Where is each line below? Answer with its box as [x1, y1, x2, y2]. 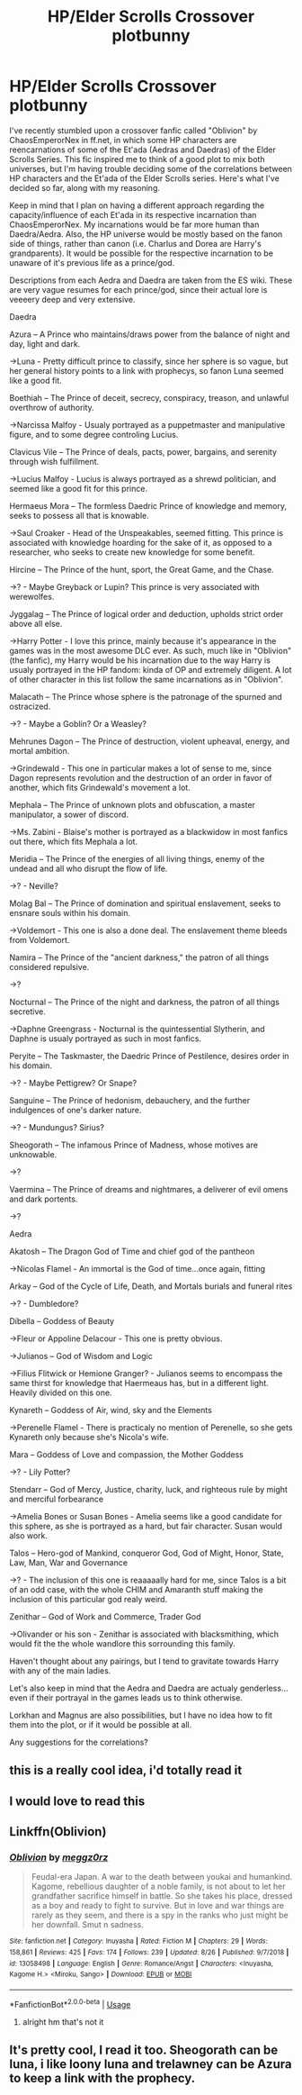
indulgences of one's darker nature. [9, 1104, 142, 1115]
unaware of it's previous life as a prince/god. [9, 257, 175, 268]
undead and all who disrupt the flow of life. [9, 863, 168, 874]
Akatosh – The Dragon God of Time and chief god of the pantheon [9, 1246, 255, 1256]
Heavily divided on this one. [9, 1387, 112, 1398]
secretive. [9, 1006, 47, 1017]
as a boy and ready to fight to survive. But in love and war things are [31, 1900, 285, 1911]
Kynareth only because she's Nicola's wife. [9, 1431, 169, 1442]
